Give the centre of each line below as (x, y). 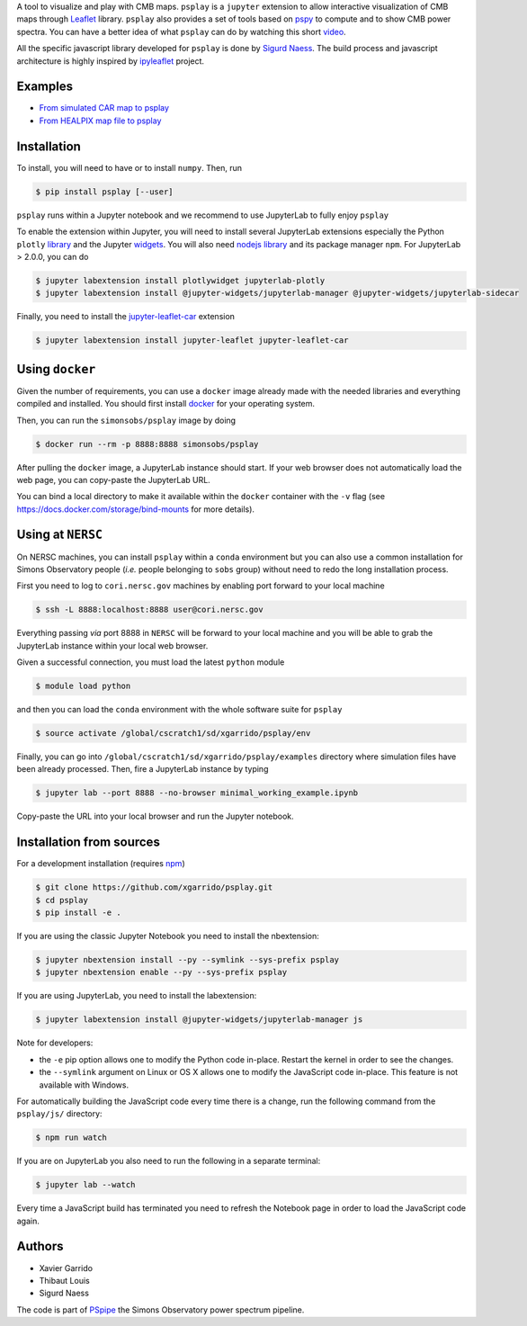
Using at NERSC (60, 535)
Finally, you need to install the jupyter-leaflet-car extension (126, 317)
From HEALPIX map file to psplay (100, 121)
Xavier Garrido (66, 1268)
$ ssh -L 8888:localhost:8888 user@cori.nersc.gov (150, 610)
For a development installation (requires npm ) (101, 864)
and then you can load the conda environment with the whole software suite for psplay (179, 710)
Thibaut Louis (64, 1280)
